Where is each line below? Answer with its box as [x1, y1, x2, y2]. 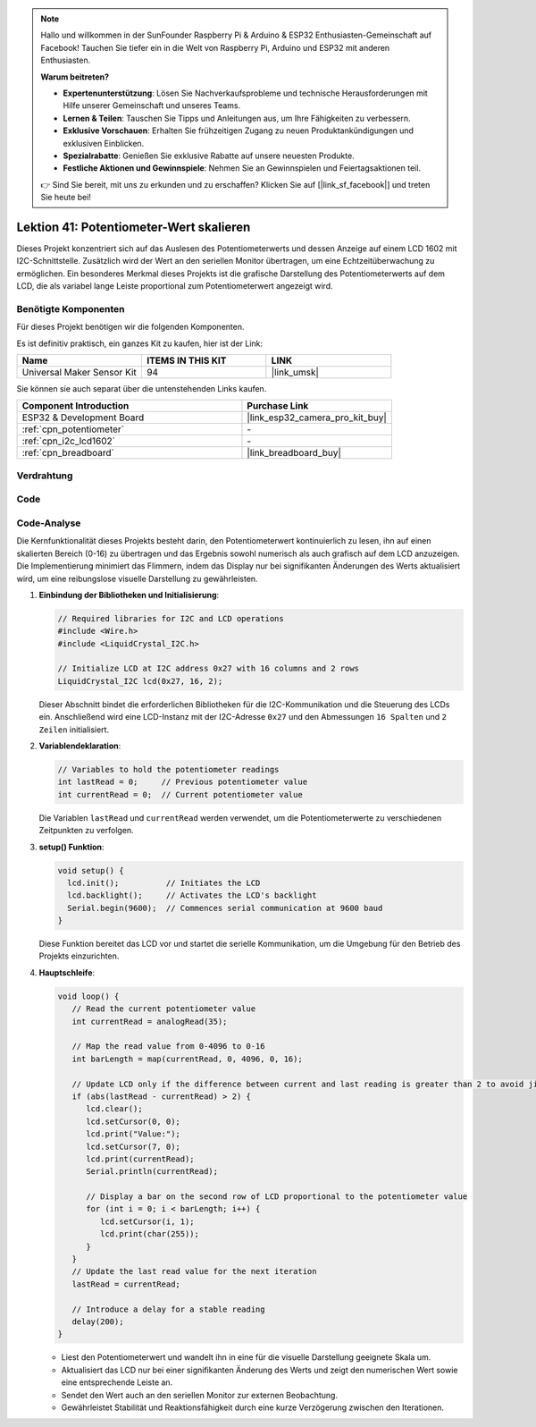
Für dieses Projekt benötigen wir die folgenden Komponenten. [16, 322, 245, 333]
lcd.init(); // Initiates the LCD [67, 877, 261, 888]
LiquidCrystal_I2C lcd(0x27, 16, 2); [57, 676, 223, 686]
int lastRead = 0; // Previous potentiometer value [57, 777, 308, 787]
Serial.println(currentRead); [86, 1167, 219, 1177]
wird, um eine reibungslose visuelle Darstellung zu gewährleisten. [16, 573, 258, 584]
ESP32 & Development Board [21, 411, 145, 424]
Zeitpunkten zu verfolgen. [38, 825, 134, 836]
